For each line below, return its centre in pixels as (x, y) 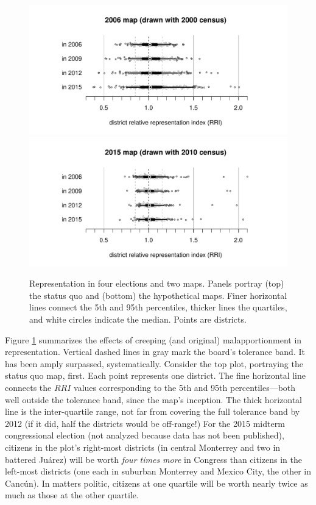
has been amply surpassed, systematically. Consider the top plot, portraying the (154, 363)
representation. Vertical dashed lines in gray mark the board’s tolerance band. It (155, 352)
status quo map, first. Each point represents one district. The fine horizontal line (155, 375)
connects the (28, 387)
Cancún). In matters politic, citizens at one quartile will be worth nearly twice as (156, 483)
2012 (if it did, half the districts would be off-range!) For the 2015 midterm (145, 423)
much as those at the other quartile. (72, 495)
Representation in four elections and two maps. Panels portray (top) (157, 283)
